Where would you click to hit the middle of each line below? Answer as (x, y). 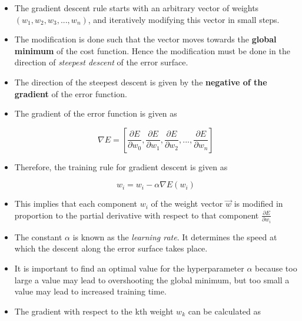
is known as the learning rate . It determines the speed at (175, 236)
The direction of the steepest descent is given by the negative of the (141, 82)
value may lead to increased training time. (90, 291)
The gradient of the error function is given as (96, 113)
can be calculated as (225, 311)
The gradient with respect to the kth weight (94, 311)
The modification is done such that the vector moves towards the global (145, 39)
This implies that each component (76, 203)
